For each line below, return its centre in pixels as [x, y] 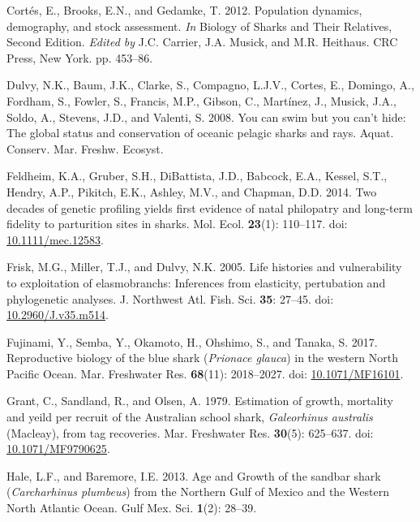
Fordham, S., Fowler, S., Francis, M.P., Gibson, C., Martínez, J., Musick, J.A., [201, 100]
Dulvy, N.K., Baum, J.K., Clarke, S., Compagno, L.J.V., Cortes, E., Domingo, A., [210, 85]
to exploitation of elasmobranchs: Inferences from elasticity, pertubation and [196, 282]
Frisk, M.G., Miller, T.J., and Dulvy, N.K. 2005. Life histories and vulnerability [204, 267]
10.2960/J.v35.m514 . [58, 315]
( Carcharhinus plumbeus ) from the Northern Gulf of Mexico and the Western [198, 492]
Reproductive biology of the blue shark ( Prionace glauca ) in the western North [202, 358]
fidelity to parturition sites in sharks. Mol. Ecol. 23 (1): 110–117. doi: [177, 224]
